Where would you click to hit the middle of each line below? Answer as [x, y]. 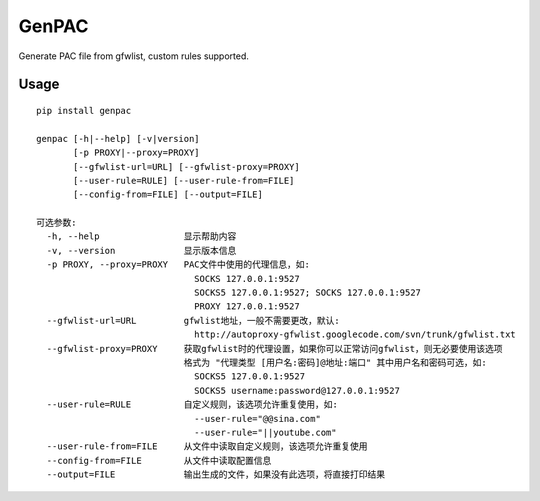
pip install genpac [84, 110]
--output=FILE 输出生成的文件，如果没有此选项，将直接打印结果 [216, 474]
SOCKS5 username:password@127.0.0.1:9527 [296, 390]
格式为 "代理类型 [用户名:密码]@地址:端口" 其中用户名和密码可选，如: [335, 362]
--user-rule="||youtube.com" [265, 432]
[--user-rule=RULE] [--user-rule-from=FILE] [184, 180]
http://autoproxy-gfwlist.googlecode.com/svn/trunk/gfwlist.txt [355, 334]
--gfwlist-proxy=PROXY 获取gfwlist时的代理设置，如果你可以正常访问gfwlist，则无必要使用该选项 [275, 348]
